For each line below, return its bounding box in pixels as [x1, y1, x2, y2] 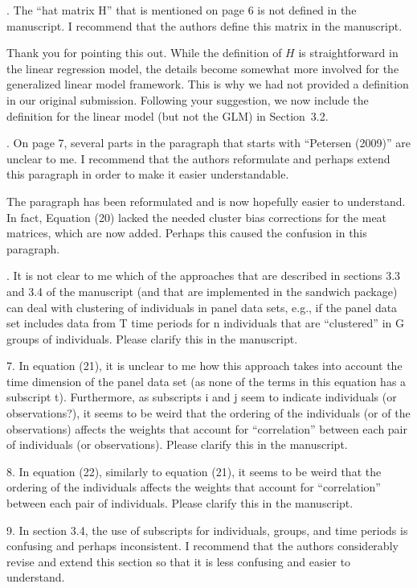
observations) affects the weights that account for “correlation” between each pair [6, 420, 407, 437]
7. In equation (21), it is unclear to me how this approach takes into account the [6, 357, 403, 374]
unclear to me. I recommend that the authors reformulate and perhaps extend [6, 150, 390, 167]
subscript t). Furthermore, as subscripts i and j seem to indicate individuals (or [6, 389, 397, 405]
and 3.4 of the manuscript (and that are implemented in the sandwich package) [6, 282, 398, 299]
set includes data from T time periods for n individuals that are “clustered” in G [6, 315, 404, 331]
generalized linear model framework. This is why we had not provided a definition [6, 76, 409, 93]
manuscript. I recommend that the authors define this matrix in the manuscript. [6, 17, 403, 34]
